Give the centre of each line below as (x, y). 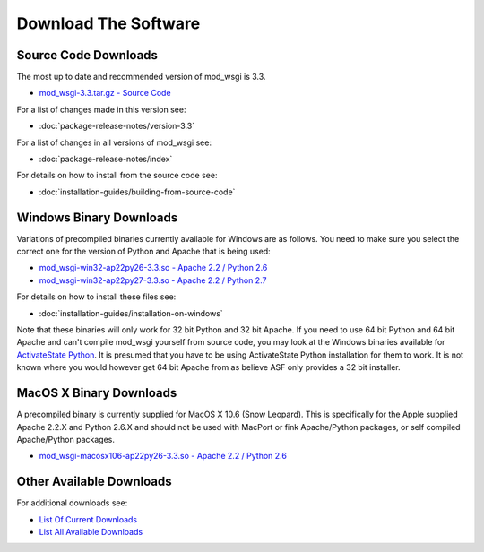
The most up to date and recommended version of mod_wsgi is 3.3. (141, 77)
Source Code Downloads (87, 55)
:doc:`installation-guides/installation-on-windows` (131, 313)
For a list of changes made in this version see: (101, 109)
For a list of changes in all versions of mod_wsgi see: (114, 142)
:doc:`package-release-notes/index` (106, 159)
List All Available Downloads (91, 531)
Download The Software (108, 23)
